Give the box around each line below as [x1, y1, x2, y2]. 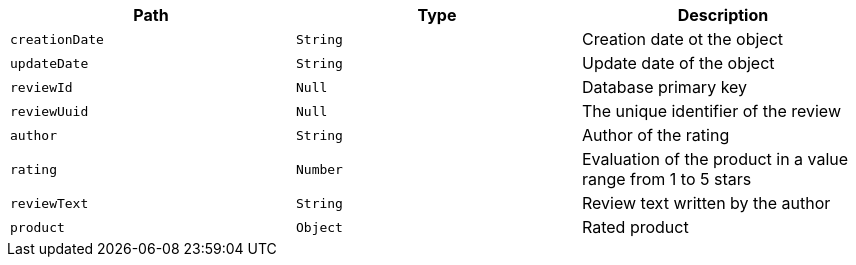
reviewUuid [10, 103, 89, 119]
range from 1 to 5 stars [581, 169, 752, 189]
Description [677, 5, 769, 25]
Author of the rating [581, 125, 730, 145]
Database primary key [581, 77, 748, 97]
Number [295, 161, 343, 177]
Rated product [581, 217, 689, 237]
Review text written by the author [581, 193, 831, 213]
